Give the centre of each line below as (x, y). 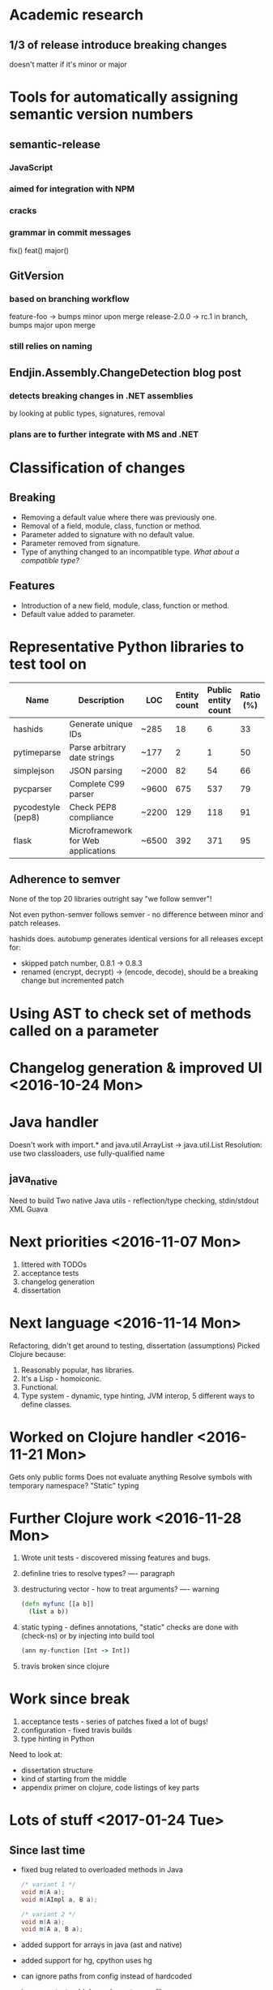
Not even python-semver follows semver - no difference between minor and (136, 915)
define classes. (46, 1404)
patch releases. (35, 924)
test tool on (48, 664)
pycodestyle (37, 807)
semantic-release (55, 144)
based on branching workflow (70, 299)
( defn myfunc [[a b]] (58, 1604)
